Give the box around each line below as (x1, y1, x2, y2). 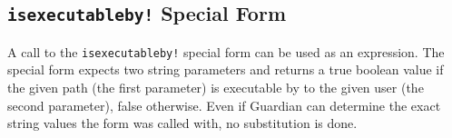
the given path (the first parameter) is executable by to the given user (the (7, 78, 424, 97)
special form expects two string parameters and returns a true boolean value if (7, 60, 444, 79)
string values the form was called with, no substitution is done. (7, 113, 358, 133)
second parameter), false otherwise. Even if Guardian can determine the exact (7, 95, 441, 114)
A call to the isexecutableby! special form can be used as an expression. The (7, 42, 445, 61)
